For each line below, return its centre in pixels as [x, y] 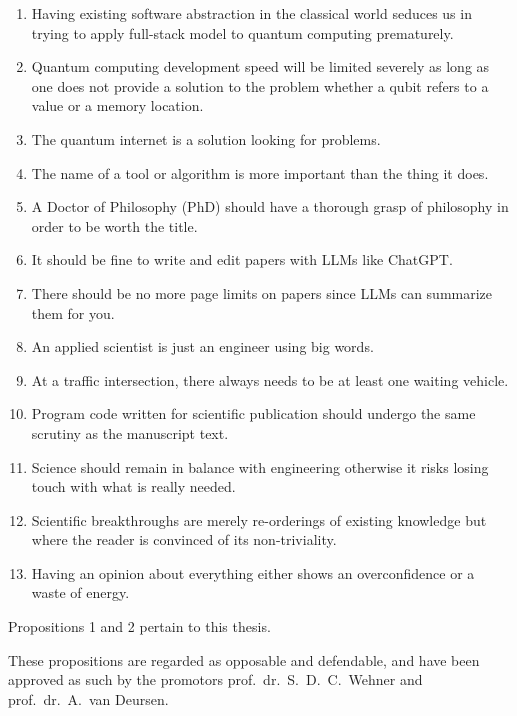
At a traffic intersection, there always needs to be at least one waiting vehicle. [270, 379]
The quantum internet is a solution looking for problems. [206, 138]
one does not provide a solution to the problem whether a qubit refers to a [260, 85]
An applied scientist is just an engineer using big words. [202, 346]
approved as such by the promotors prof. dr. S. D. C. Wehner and [215, 679]
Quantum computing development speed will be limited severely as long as [260, 66]
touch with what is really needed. [133, 486]
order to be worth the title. [114, 225]
